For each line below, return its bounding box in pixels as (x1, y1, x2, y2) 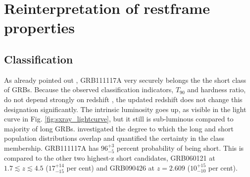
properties (4, 17, 75, 38)
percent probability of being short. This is (116, 142, 244, 153)
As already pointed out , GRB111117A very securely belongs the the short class (4, 74, 247, 85)
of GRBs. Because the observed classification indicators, (4, 84, 174, 95)
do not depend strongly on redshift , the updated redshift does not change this (4, 94, 243, 104)
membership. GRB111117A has (4, 142, 99, 153)
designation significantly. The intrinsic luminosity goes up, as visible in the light (4, 104, 247, 114)
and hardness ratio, (187, 84, 246, 95)
